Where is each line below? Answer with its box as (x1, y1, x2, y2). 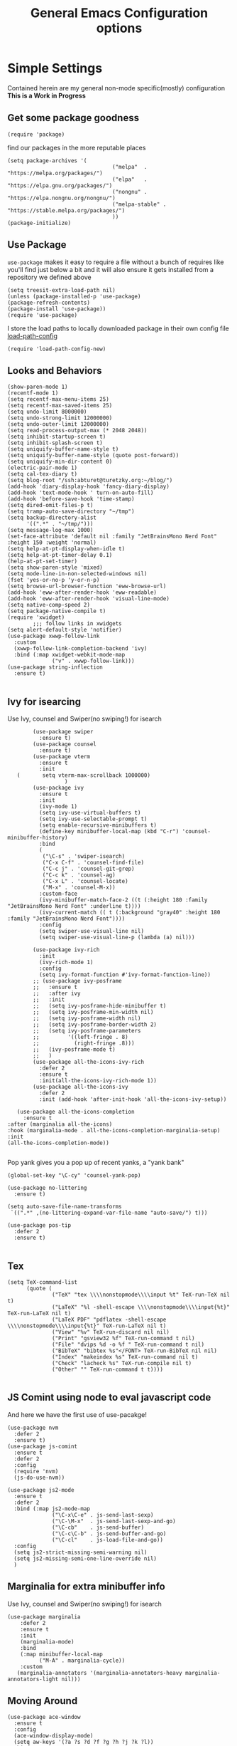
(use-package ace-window (7, 1714, 81, 1721)
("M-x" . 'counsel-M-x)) (42, 884, 116, 892)
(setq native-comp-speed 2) (7, 602, 91, 609)
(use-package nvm (7, 1424, 59, 1431)
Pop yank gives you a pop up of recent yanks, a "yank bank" (7, 1159, 184, 1167)
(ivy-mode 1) (38, 803, 78, 810)
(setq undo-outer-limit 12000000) (7, 421, 110, 428)
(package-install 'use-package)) (7, 305, 106, 313)
